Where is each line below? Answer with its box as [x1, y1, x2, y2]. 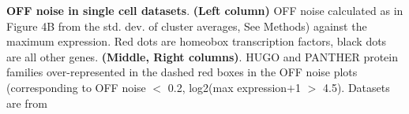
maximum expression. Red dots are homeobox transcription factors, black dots [6, 33, 387, 50]
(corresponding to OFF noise [6, 79, 146, 95]
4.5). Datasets [322, 79, 390, 95]
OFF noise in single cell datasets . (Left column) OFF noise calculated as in [6, 2, 403, 18]
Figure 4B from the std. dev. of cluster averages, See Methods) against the [6, 17, 367, 34]
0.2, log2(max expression [167, 79, 287, 95]
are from [6, 94, 47, 111]
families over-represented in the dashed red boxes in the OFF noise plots [6, 64, 358, 80]
